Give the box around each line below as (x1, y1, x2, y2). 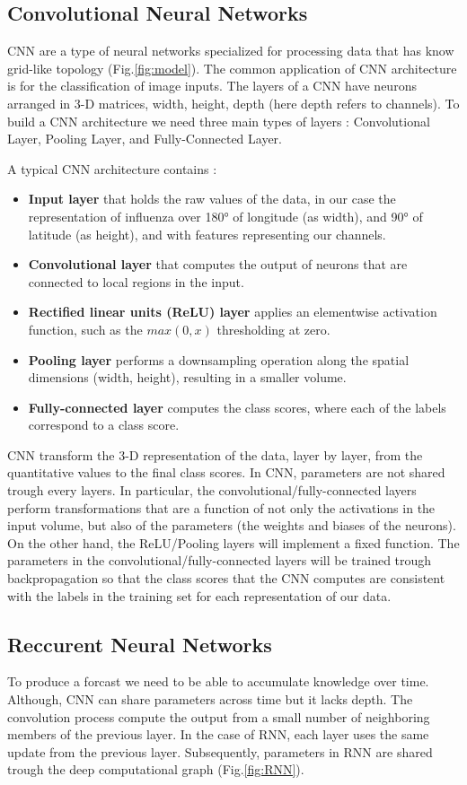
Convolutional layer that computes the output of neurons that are (28, 255, 408, 274)
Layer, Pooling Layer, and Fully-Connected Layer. (7, 129, 282, 148)
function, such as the (28, 319, 143, 338)
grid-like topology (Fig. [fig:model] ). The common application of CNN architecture (7, 58, 457, 77)
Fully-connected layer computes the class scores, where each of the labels (28, 397, 446, 416)
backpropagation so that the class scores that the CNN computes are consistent (7, 569, 445, 588)
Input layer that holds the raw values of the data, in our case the (28, 189, 396, 208)
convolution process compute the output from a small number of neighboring (7, 707, 430, 726)
